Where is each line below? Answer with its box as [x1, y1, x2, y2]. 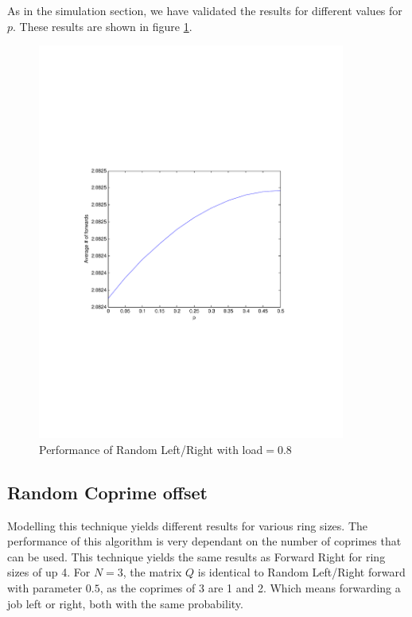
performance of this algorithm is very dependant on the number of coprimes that [7, 533, 402, 549]
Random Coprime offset [7, 479, 208, 504]
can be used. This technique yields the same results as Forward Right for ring [7, 548, 386, 565]
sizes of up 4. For [7, 564, 91, 580]
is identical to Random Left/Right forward [197, 564, 406, 580]
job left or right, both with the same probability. [7, 595, 243, 611]
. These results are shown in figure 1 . [13, 17, 192, 34]
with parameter [7, 579, 83, 596]
